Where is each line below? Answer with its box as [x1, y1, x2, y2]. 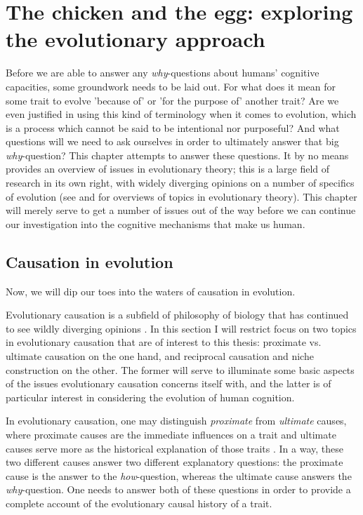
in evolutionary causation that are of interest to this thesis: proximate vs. [6, 335, 322, 349]
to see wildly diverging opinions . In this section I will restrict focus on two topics [6, 321, 357, 335]
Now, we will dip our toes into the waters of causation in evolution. [6, 283, 296, 298]
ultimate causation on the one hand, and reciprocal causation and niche [6, 349, 314, 363]
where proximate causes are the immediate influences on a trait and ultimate [6, 427, 336, 441]
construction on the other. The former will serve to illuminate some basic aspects [6, 362, 355, 377]
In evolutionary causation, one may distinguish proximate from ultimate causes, [6, 413, 347, 428]
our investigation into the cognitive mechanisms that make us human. [6, 216, 305, 231]
